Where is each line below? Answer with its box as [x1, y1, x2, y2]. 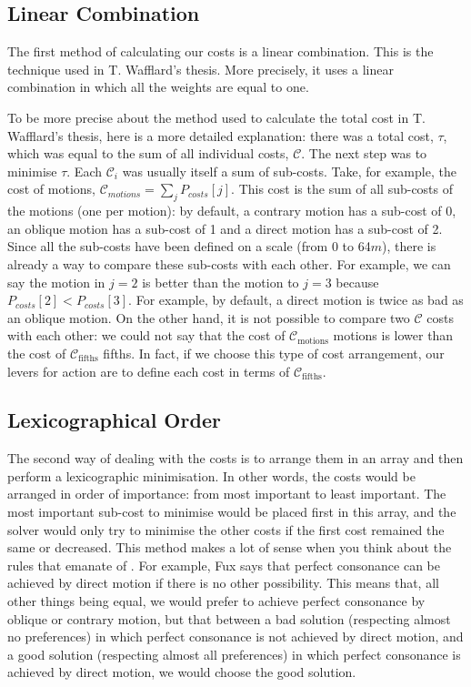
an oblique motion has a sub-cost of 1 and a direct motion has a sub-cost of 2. [7, 218, 443, 237]
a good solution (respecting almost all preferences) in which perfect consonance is [7, 644, 461, 663]
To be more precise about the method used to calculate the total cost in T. [7, 107, 426, 126]
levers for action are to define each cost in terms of [7, 361, 290, 380]
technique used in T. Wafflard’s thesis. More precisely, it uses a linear [7, 59, 394, 78]
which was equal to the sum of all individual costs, [7, 144, 289, 163]
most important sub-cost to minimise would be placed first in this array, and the [7, 502, 456, 521]
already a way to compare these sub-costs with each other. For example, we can [7, 254, 451, 273]
